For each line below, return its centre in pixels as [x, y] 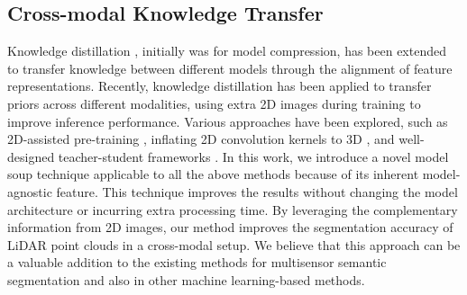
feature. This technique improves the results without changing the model [257, 191]
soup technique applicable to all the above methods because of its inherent [213, 174]
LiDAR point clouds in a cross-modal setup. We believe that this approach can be [234, 244]
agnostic [30, 191]
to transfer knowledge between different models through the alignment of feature [230, 68]
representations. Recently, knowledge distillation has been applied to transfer [220, 86]
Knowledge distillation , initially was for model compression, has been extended [227, 51]
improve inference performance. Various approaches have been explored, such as [228, 121]
